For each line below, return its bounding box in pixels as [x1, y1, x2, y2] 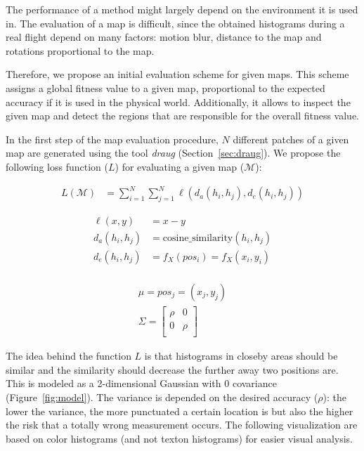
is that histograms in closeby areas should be [144, 348, 338, 363]
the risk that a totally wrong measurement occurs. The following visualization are [6, 417, 358, 432]
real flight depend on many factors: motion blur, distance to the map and [6, 30, 322, 44]
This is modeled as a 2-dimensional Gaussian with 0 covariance [6, 376, 277, 391]
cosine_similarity [162, 233, 233, 243]
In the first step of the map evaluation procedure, [6, 131, 219, 146]
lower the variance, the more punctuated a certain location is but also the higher [6, 403, 353, 418]
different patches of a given [233, 131, 349, 146]
